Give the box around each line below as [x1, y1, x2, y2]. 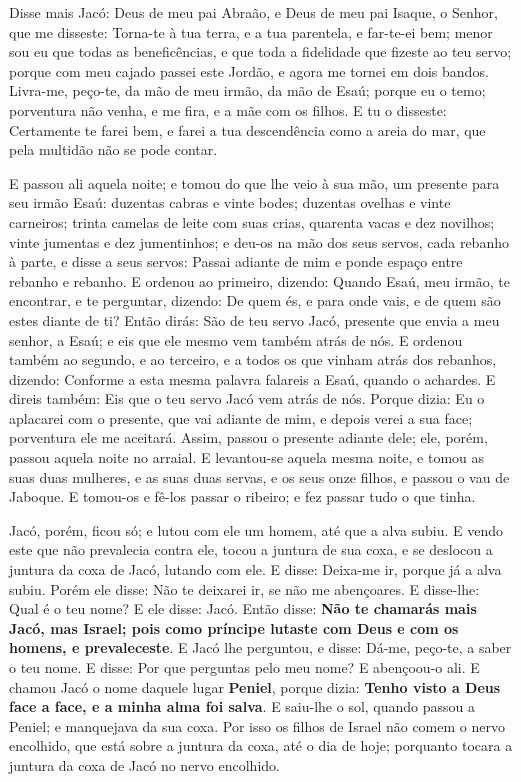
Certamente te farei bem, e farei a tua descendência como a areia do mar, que [9, 119, 486, 140]
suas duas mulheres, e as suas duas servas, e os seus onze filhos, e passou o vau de [9, 466, 510, 487]
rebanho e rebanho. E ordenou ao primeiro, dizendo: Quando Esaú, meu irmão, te [9, 270, 510, 291]
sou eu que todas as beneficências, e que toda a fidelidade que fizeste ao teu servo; [9, 41, 512, 62]
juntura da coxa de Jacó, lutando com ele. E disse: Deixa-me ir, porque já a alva [9, 559, 502, 580]
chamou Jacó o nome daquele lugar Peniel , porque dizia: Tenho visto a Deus [9, 676, 501, 697]
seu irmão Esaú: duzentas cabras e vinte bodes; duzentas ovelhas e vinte [9, 192, 451, 213]
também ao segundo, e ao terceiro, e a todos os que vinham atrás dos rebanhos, [9, 349, 497, 370]
